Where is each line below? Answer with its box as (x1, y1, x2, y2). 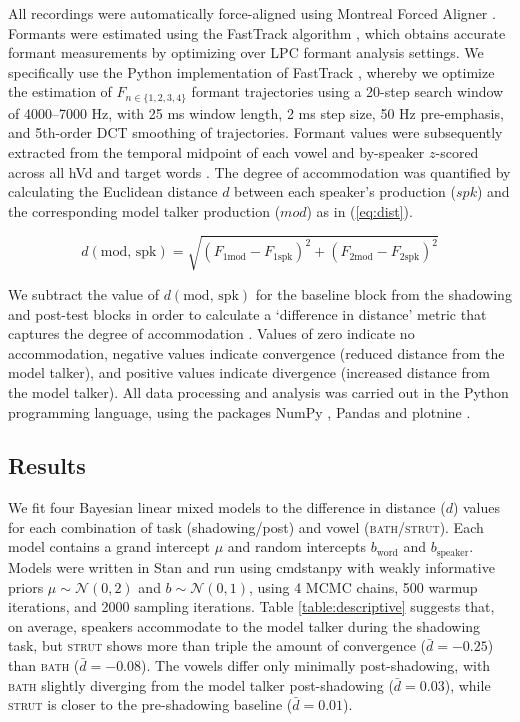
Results (8, 450, 86, 481)
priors (8, 576, 44, 597)
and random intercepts (227, 536, 366, 557)
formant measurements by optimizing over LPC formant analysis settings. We (8, 42, 484, 63)
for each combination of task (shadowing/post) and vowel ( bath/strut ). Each (8, 516, 484, 537)
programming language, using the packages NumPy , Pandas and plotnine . (8, 401, 471, 422)
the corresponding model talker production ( (8, 200, 281, 221)
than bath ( (8, 654, 80, 675)
